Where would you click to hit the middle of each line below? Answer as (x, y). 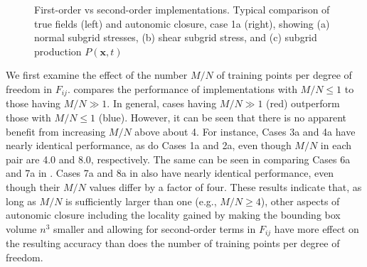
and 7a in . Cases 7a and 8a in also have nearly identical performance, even (170, 173)
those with (28, 118)
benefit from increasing (56, 131)
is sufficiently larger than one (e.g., (141, 201)
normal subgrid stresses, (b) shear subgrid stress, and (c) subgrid (176, 37)
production (58, 51)
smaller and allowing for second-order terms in (154, 228)
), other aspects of (300, 201)
